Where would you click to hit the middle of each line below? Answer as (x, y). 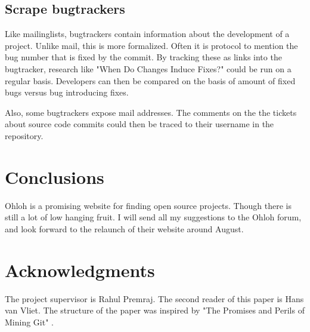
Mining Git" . (29, 322)
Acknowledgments (80, 270)
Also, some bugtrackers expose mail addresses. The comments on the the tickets (151, 112)
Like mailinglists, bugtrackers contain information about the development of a (147, 34)
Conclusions (55, 176)
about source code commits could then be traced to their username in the (139, 124)
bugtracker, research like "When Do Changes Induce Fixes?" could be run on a (148, 68)
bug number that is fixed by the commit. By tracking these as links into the (143, 57)
